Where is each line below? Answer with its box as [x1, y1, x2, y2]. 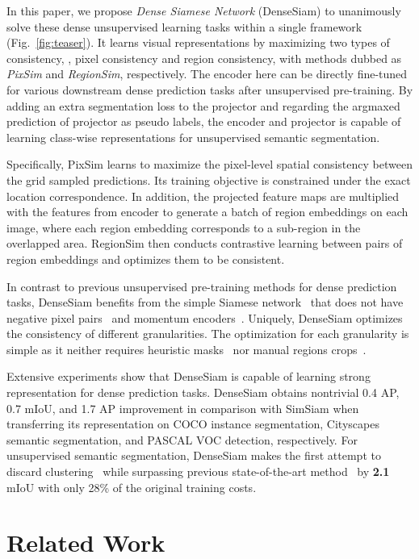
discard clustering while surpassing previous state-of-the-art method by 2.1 [6, 463, 390, 480]
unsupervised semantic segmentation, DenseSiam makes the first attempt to [6, 447, 381, 464]
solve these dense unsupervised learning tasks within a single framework [6, 18, 362, 35]
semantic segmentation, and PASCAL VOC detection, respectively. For [6, 431, 358, 448]
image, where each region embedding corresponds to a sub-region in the [6, 219, 361, 236]
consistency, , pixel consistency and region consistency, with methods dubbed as [6, 49, 402, 66]
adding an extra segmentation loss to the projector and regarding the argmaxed [6, 97, 400, 114]
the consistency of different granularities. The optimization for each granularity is [6, 325, 409, 342]
